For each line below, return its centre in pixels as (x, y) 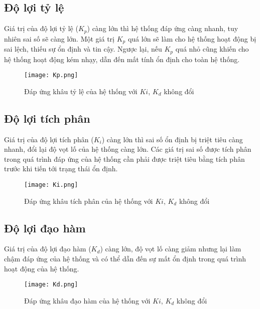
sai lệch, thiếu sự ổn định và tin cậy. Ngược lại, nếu (83, 49)
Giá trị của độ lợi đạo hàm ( (48, 249)
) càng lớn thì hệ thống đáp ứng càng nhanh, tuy (163, 28)
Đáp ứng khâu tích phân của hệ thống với (89, 201)
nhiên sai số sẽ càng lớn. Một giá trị (59, 38)
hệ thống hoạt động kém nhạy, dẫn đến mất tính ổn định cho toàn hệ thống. (122, 59)
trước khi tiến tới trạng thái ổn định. (61, 169)
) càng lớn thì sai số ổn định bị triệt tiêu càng (172, 139)
